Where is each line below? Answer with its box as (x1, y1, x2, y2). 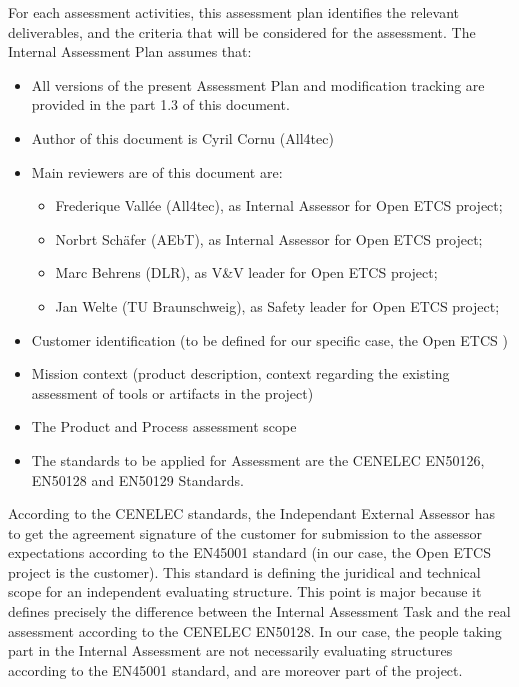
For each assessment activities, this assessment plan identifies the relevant (8, 2, 459, 22)
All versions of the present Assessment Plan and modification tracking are (31, 74, 485, 95)
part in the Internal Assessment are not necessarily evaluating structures (8, 640, 453, 661)
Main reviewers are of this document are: (31, 161, 283, 182)
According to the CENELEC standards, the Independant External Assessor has (8, 503, 496, 524)
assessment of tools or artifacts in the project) (31, 382, 314, 403)
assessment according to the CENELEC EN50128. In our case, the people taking (8, 620, 502, 641)
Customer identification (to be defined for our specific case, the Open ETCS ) (31, 329, 508, 350)
